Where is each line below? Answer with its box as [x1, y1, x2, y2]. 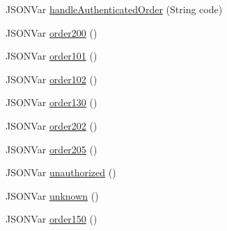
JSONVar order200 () [6, 25, 97, 40]
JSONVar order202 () [6, 118, 97, 132]
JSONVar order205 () [6, 142, 97, 156]
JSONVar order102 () [6, 71, 97, 86]
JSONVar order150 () [6, 212, 97, 226]
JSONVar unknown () [6, 188, 99, 203]
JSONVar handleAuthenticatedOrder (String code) [6, 2, 223, 16]
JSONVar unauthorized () [6, 165, 116, 180]
